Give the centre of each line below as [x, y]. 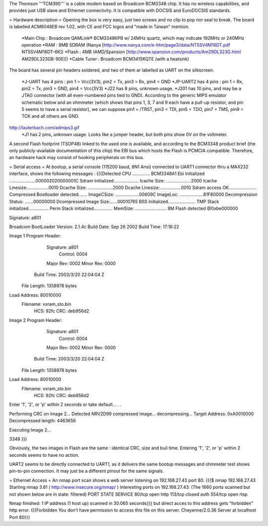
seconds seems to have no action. [44, 455]
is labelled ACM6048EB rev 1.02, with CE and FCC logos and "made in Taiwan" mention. [99, 27]
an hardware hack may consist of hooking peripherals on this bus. [77, 158]
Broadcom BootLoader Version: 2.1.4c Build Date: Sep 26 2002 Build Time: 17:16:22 [94, 227]
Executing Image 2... [30, 430]
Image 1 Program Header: [35, 236]
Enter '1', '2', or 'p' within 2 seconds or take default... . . [65, 405]
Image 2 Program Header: [35, 320]
